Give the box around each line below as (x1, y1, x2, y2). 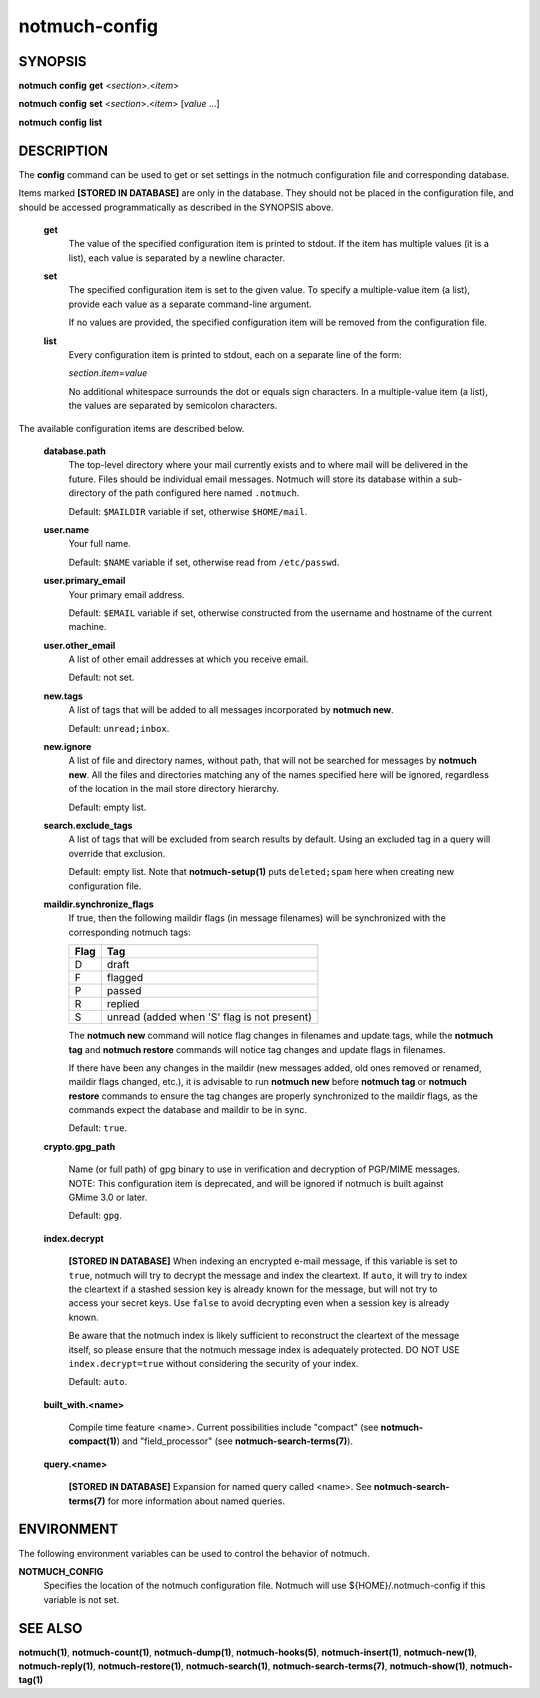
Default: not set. (68, 671, 135, 684)
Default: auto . (68, 1376, 128, 1388)
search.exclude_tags (43, 819, 133, 831)
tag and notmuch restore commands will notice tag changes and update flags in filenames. (68, 1043, 447, 1055)
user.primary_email (43, 575, 126, 587)
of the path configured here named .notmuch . (108, 487, 300, 499)
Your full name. (68, 538, 132, 550)
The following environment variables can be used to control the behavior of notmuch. (18, 1547, 370, 1559)
